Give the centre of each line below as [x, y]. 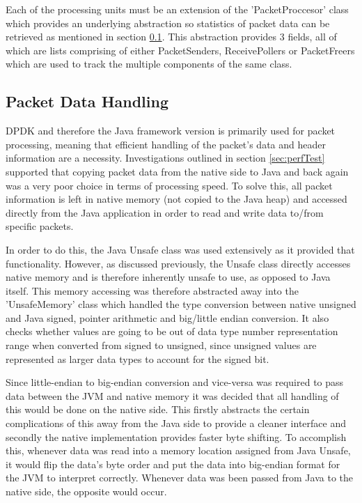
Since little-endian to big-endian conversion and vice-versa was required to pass [175, 382]
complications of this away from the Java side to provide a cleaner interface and [176, 423]
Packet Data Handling [87, 101]
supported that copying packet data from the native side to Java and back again [177, 171]
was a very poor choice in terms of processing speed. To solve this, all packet [169, 185]
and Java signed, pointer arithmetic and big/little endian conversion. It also [167, 317]
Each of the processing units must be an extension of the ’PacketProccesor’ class [177, 9]
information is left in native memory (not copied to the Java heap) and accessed [176, 199]
